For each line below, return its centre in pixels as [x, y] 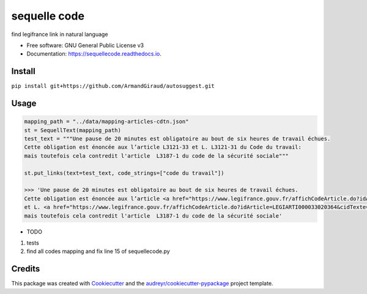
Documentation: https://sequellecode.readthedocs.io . [94, 54]
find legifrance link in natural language [60, 34]
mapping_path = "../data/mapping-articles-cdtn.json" [106, 122]
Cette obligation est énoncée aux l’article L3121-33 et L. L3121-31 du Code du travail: [163, 147]
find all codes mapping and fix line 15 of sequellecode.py [98, 251]
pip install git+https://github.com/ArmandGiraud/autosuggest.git [113, 86]
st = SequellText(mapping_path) [73, 130]
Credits [26, 269]
